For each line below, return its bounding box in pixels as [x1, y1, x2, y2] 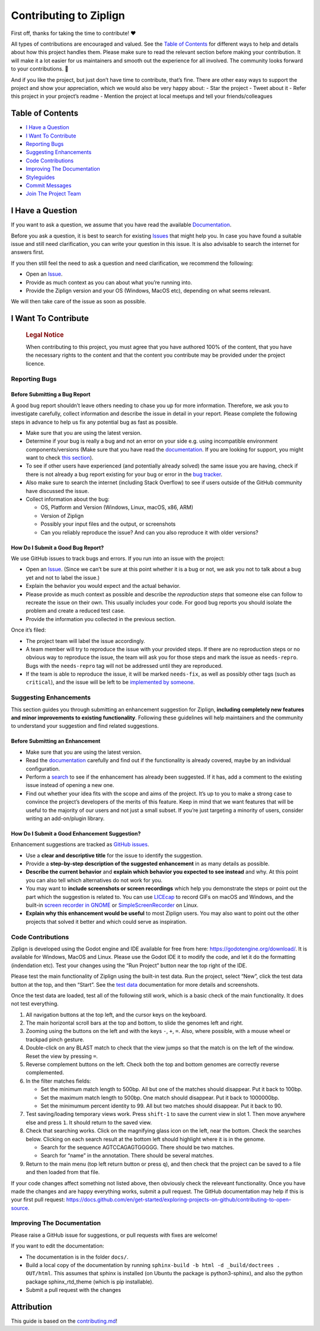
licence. [25, 360, 46, 367]
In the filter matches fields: [25, 1077, 91, 1084]
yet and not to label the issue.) [25, 574, 100, 581]
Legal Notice [25, 331, 64, 339]
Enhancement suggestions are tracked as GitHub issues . [11, 841, 149, 848]
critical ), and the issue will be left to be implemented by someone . [25, 679, 195, 686]
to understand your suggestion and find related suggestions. [11, 722, 159, 730]
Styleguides [25, 174, 55, 181]
